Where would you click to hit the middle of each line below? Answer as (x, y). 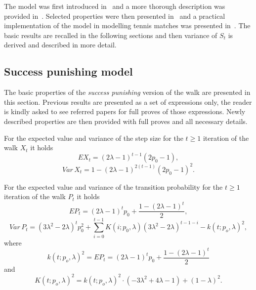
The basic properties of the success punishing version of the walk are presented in (127, 92)
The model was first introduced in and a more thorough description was (115, 6)
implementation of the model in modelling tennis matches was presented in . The (127, 25)
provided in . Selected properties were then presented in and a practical (115, 16)
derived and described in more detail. (60, 45)
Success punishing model (68, 71)
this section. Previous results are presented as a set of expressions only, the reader (128, 102)
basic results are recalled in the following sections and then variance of (111, 35)
